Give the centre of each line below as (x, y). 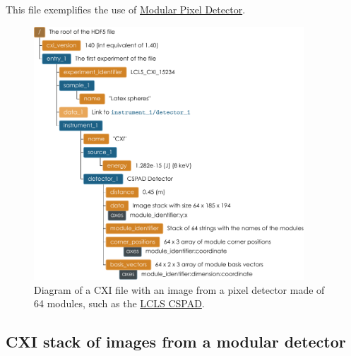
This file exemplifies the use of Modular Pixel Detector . (126, 9)
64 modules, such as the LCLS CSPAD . (119, 303)
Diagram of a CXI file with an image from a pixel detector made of (179, 289)
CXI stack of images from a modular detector (176, 342)
